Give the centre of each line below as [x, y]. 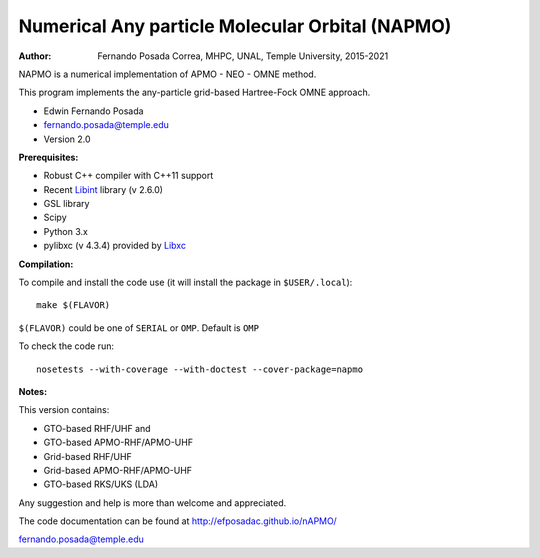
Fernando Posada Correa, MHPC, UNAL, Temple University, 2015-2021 [243, 56]
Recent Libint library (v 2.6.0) [103, 189]
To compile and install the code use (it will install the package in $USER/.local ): [185, 282]
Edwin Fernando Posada [93, 111]
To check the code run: [66, 346]
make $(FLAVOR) [73, 305]
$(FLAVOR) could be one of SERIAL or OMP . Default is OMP [139, 327]
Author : [35, 56]
